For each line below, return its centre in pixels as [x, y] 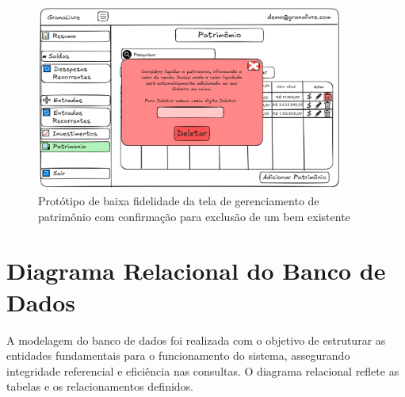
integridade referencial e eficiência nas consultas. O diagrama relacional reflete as [203, 370]
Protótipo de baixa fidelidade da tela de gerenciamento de [179, 200]
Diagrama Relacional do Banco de [196, 271]
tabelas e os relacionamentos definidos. [100, 386]
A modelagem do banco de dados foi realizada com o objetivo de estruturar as [196, 340]
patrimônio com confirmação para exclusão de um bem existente [194, 216]
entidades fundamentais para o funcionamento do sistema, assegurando [178, 355]
